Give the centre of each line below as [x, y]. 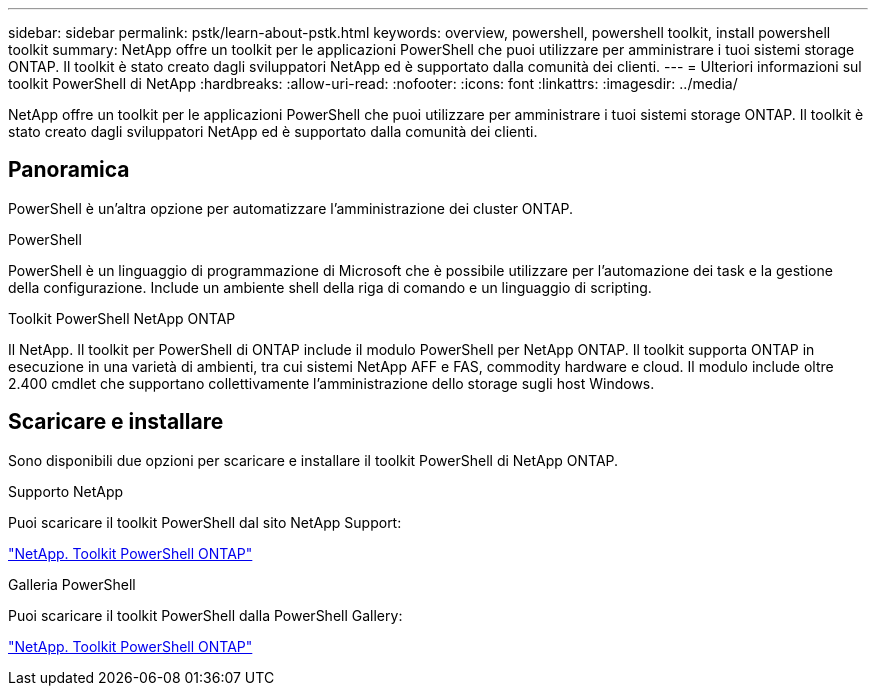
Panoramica [69, 170]
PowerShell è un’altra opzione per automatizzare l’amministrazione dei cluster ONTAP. [291, 208]
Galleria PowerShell [72, 584]
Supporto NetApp [66, 491]
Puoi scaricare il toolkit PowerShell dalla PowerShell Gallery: [205, 615]
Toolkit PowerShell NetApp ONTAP [122, 318]
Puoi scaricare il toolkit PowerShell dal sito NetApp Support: [205, 522]
